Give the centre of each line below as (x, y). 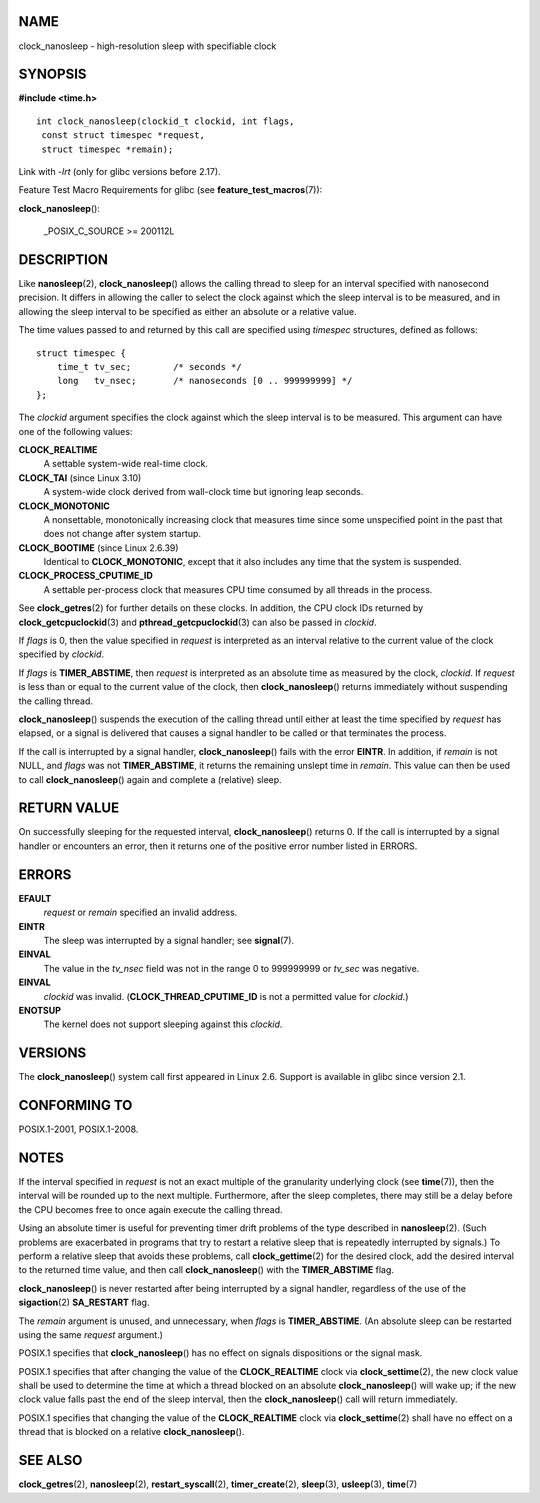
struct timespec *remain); (107, 149)
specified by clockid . (61, 654)
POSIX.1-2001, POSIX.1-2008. (78, 1129)
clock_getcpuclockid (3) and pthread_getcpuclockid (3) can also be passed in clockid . (197, 622)
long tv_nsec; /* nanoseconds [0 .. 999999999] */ (204, 381)
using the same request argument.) (91, 1334)
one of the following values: (75, 431)
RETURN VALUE (69, 808)
